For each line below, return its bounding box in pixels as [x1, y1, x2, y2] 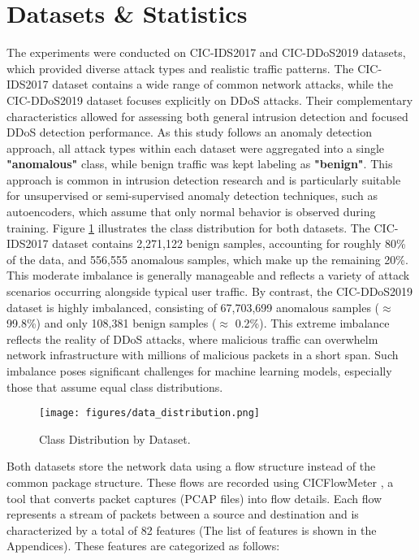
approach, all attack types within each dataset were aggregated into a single [6, 139, 385, 156]
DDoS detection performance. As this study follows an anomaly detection [6, 124, 372, 141]
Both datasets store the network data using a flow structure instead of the [6, 458, 376, 475]
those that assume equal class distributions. [6, 378, 223, 395]
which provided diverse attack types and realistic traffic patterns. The [6, 59, 354, 76]
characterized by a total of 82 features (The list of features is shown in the [6, 521, 377, 538]
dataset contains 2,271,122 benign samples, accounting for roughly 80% [52, 235, 406, 252]
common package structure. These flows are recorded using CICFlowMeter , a [6, 474, 394, 491]
